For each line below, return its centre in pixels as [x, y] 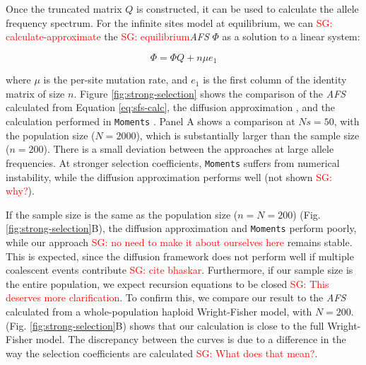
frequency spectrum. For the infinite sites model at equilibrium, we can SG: [169, 22]
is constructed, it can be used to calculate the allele [247, 8]
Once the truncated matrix [64, 8]
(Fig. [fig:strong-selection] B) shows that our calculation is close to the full [165, 325]
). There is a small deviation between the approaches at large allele [189, 149]
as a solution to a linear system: [291, 36]
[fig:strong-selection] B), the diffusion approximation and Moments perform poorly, [181, 228]
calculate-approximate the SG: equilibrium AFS [107, 36]
